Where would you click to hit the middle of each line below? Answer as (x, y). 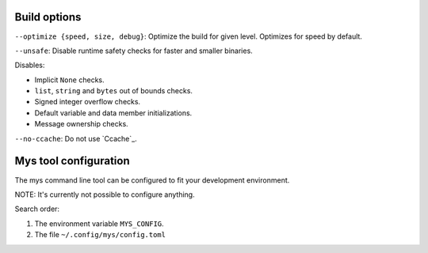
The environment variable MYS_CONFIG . (99, 223)
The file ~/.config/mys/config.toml (100, 235)
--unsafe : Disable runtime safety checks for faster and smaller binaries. (134, 51)
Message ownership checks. (81, 124)
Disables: (30, 65)
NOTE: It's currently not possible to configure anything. (105, 194)
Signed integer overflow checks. (88, 102)
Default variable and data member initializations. (113, 113)
